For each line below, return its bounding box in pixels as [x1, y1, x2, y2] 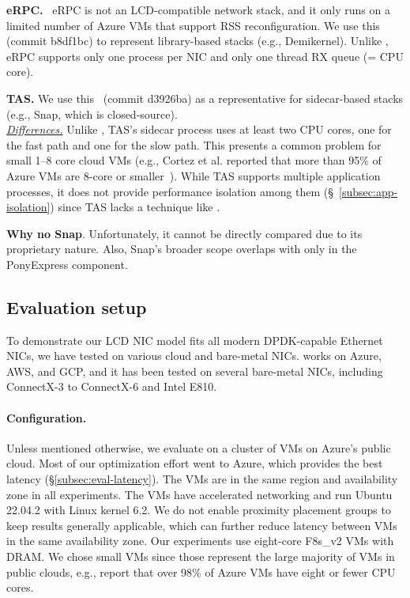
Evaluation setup [6, 294, 147, 319]
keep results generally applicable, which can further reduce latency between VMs [6, 517, 397, 533]
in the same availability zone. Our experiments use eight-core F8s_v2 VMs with [6, 532, 394, 549]
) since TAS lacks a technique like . [50, 199, 220, 215]
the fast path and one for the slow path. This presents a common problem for [6, 136, 382, 153]
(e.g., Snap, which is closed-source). [6, 105, 178, 122]
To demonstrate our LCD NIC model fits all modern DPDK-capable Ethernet [6, 331, 383, 348]
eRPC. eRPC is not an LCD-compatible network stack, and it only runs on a [6, 2, 390, 17]
